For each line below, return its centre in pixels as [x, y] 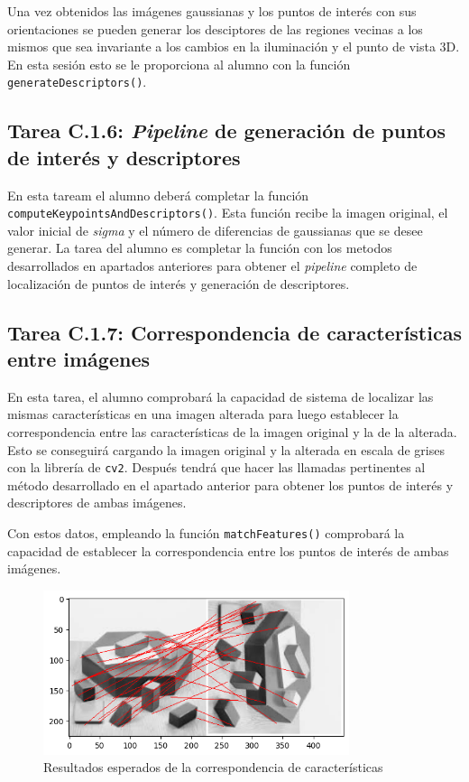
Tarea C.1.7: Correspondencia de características [234, 332]
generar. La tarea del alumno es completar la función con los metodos [200, 248]
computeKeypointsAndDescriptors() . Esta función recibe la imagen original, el [228, 213]
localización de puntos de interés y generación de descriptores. [179, 283]
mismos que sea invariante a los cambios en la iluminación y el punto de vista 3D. [234, 47]
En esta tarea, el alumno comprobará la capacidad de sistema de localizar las [221, 396]
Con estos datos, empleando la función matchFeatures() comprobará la [206, 533]
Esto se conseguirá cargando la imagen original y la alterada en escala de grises [226, 449]
